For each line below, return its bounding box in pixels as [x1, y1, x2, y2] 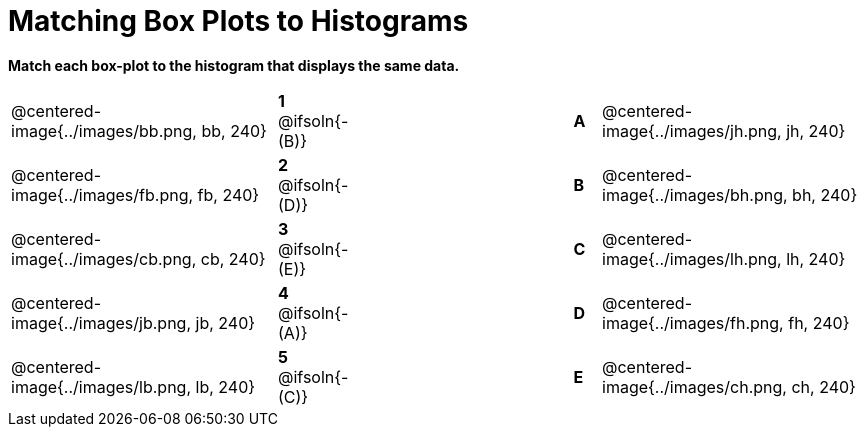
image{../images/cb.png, [11, 248, 197, 269]
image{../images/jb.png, [11, 312, 191, 333]
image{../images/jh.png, [602, 120, 782, 141]
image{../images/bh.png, [602, 184, 788, 205]
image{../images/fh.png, [602, 312, 784, 333]
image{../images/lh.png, [602, 248, 782, 269]
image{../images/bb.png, [11, 120, 197, 141]
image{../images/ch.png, [602, 376, 787, 397]
